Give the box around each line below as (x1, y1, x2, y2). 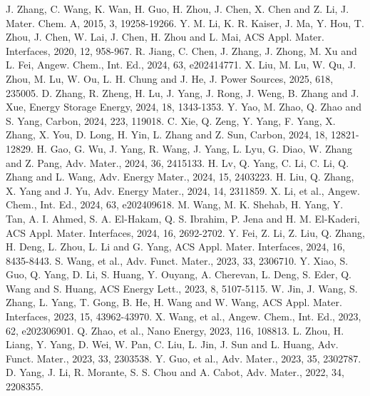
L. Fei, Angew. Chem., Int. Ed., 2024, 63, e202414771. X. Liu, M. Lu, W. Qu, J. (6, 57, 356, 72)
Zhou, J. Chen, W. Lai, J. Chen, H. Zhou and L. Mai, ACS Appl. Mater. (6, 29, 324, 44)
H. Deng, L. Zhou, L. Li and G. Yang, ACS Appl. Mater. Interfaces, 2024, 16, (6, 239, 345, 254)
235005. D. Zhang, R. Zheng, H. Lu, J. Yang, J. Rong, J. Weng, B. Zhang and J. (6, 85, 359, 100)
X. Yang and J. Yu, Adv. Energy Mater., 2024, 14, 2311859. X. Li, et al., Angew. (6, 183, 360, 198)
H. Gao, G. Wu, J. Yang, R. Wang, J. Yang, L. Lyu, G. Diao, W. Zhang (36, 141, 353, 156)
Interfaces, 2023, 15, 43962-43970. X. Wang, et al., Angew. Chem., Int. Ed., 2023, (6, 309, 361, 324)
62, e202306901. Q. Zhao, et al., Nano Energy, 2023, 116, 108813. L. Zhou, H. (6, 323, 344, 337)
